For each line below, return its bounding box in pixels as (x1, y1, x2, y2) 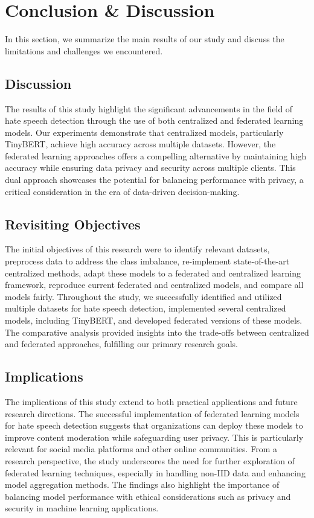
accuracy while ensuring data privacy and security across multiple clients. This (5, 161, 296, 174)
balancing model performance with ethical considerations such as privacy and (5, 490, 291, 502)
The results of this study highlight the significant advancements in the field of (5, 102, 293, 115)
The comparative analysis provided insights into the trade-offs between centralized (5, 325, 309, 338)
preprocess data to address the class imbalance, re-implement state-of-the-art (5, 255, 290, 267)
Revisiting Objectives (5, 214, 141, 233)
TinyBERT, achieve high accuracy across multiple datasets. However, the (5, 138, 276, 150)
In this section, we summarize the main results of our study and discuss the (5, 33, 284, 45)
